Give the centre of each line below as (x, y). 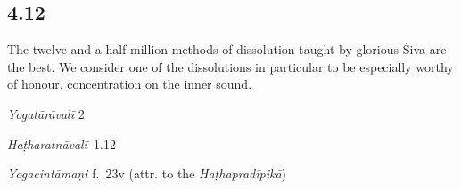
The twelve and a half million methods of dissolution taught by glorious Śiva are (227, 49)
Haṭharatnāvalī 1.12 (62, 143)
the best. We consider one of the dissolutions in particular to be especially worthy (230, 66)
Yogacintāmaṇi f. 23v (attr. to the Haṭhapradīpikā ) (147, 173)
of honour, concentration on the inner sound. (130, 84)
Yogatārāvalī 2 (46, 113)
